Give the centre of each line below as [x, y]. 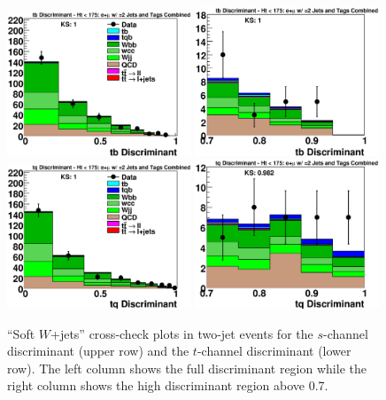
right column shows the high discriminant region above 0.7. [168, 385]
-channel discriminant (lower [274, 351]
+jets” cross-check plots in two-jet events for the [182, 333]
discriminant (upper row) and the [98, 351]
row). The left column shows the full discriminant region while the [187, 368]
